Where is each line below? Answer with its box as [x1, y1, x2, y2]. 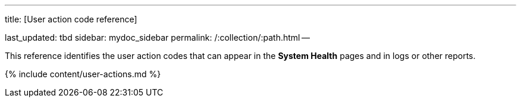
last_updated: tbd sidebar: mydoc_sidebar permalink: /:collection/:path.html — [5, 32, 310, 42]
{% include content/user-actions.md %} [5, 69, 161, 79]
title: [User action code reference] [5, 14, 137, 24]
